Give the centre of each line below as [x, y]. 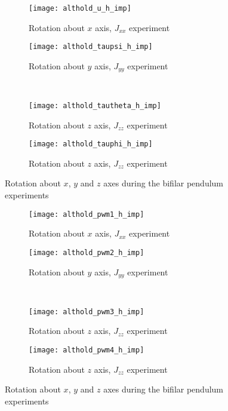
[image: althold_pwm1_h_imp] [87, 214]
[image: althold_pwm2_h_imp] [87, 252]
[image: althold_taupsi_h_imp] [91, 47]
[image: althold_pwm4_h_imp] [87, 350]
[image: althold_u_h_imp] [80, 8]
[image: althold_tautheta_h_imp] [95, 105]
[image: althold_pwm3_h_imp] [87, 312]
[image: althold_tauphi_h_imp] [91, 144]
